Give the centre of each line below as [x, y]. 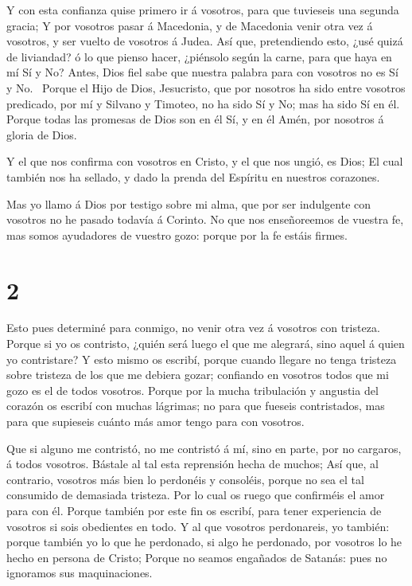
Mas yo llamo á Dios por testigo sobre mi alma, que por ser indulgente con [189, 203]
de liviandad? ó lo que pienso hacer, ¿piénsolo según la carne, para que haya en [199, 56]
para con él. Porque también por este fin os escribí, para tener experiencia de [194, 510]
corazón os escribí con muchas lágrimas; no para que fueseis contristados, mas [196, 406]
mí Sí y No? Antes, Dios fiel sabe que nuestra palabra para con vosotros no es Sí [202, 72]
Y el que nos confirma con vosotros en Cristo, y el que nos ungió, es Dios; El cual [205, 161]
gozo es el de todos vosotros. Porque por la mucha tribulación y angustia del [192, 390]
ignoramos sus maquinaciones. [80, 573]
